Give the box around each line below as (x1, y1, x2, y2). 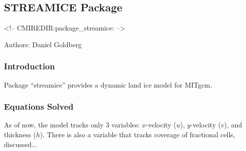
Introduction (4, 60, 55, 72)
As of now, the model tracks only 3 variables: (4, 120, 140, 130)
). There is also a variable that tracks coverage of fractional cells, (40, 129, 235, 140)
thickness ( (4, 129, 36, 140)
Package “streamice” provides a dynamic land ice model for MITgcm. (4, 79, 212, 90)
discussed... (4, 139, 37, 149)
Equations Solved (4, 100, 74, 113)
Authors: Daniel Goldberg (4, 39, 82, 49)
